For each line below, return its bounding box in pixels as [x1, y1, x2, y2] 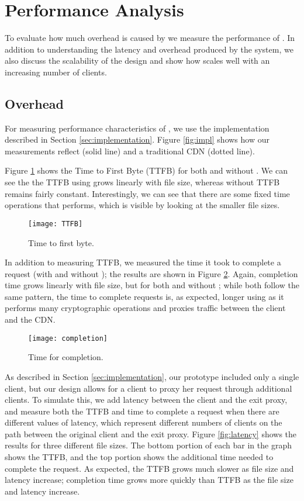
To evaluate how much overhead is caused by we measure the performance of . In [5, 32, 295, 44]
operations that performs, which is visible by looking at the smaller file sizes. [5, 199, 280, 211]
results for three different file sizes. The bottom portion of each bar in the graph [5, 439, 292, 451]
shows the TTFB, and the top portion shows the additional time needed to [5, 451, 274, 463]
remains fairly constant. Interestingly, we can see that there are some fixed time [5, 187, 290, 199]
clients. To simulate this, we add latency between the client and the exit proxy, [5, 393, 288, 406]
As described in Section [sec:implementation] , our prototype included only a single [5, 370, 299, 382]
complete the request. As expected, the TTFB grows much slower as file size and [5, 462, 294, 474]
